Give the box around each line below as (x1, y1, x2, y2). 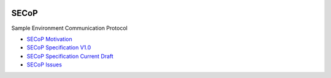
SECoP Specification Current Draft (26, 52, 113, 60)
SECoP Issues (26, 61, 63, 68)
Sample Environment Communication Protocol (11, 24, 128, 32)
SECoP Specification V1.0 (26, 44, 91, 51)
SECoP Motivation (26, 35, 73, 43)
